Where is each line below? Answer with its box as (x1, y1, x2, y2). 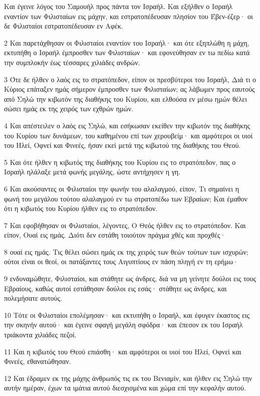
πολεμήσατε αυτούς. (4, 293, 62, 303)
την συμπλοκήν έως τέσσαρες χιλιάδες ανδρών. (4, 57, 140, 67)
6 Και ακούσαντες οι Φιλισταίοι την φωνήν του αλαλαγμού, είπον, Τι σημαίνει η (4, 183, 239, 193)
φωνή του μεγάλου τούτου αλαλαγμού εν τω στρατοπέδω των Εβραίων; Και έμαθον (4, 193, 247, 204)
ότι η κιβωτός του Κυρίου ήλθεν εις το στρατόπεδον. (4, 203, 158, 214)
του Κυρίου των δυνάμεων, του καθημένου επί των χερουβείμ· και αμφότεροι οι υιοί (4, 130, 253, 140)
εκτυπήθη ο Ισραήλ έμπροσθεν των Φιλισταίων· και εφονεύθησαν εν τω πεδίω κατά (4, 47, 250, 58)
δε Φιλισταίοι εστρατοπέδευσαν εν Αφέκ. (4, 21, 123, 31)
